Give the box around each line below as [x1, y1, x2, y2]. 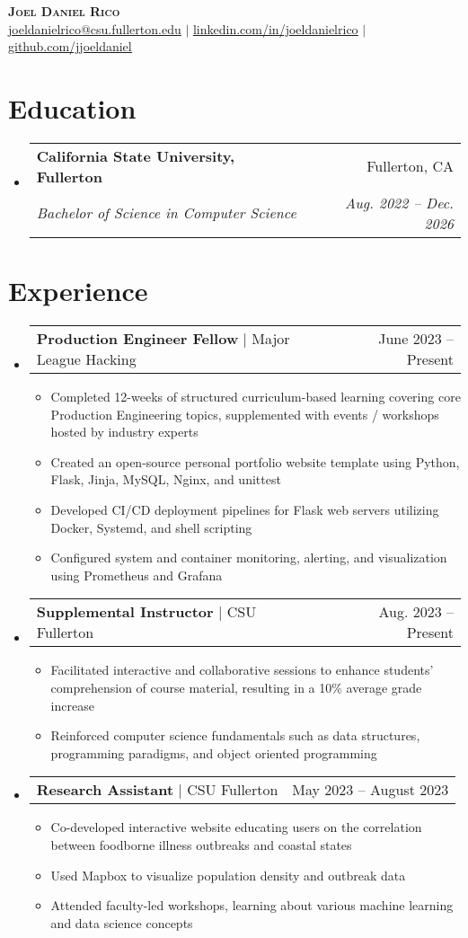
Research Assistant [36, 779, 174, 801]
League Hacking [36, 349, 137, 370]
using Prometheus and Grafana [50, 565, 223, 584]
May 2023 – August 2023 [292, 779, 449, 801]
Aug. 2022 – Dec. [345, 191, 454, 213]
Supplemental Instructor [36, 601, 214, 623]
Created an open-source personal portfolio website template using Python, [50, 452, 460, 471]
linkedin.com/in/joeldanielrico [192, 19, 358, 38]
